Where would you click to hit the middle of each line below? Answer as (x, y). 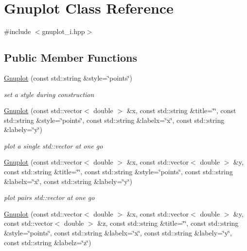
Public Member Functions (71, 58)
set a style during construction (49, 94)
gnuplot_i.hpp (63, 31)
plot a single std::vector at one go (53, 145)
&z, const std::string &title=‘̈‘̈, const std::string (168, 223)
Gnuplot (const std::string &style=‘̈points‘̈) (68, 77)
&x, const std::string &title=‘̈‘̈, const (181, 110)
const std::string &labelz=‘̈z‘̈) (48, 242)
